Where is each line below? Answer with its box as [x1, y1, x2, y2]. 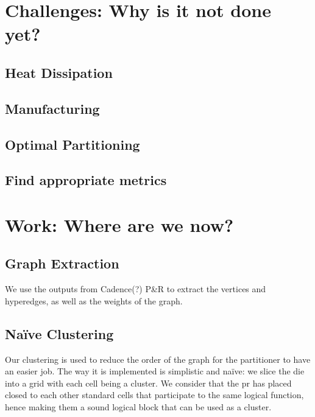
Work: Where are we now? [5, 212, 234, 237]
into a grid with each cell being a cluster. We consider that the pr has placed [5, 376, 292, 389]
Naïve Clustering [5, 324, 114, 343]
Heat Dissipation [5, 63, 113, 82]
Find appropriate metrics [5, 170, 167, 189]
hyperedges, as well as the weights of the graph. [5, 294, 183, 307]
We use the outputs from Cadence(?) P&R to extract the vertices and [5, 282, 266, 295]
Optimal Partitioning [5, 135, 140, 153]
